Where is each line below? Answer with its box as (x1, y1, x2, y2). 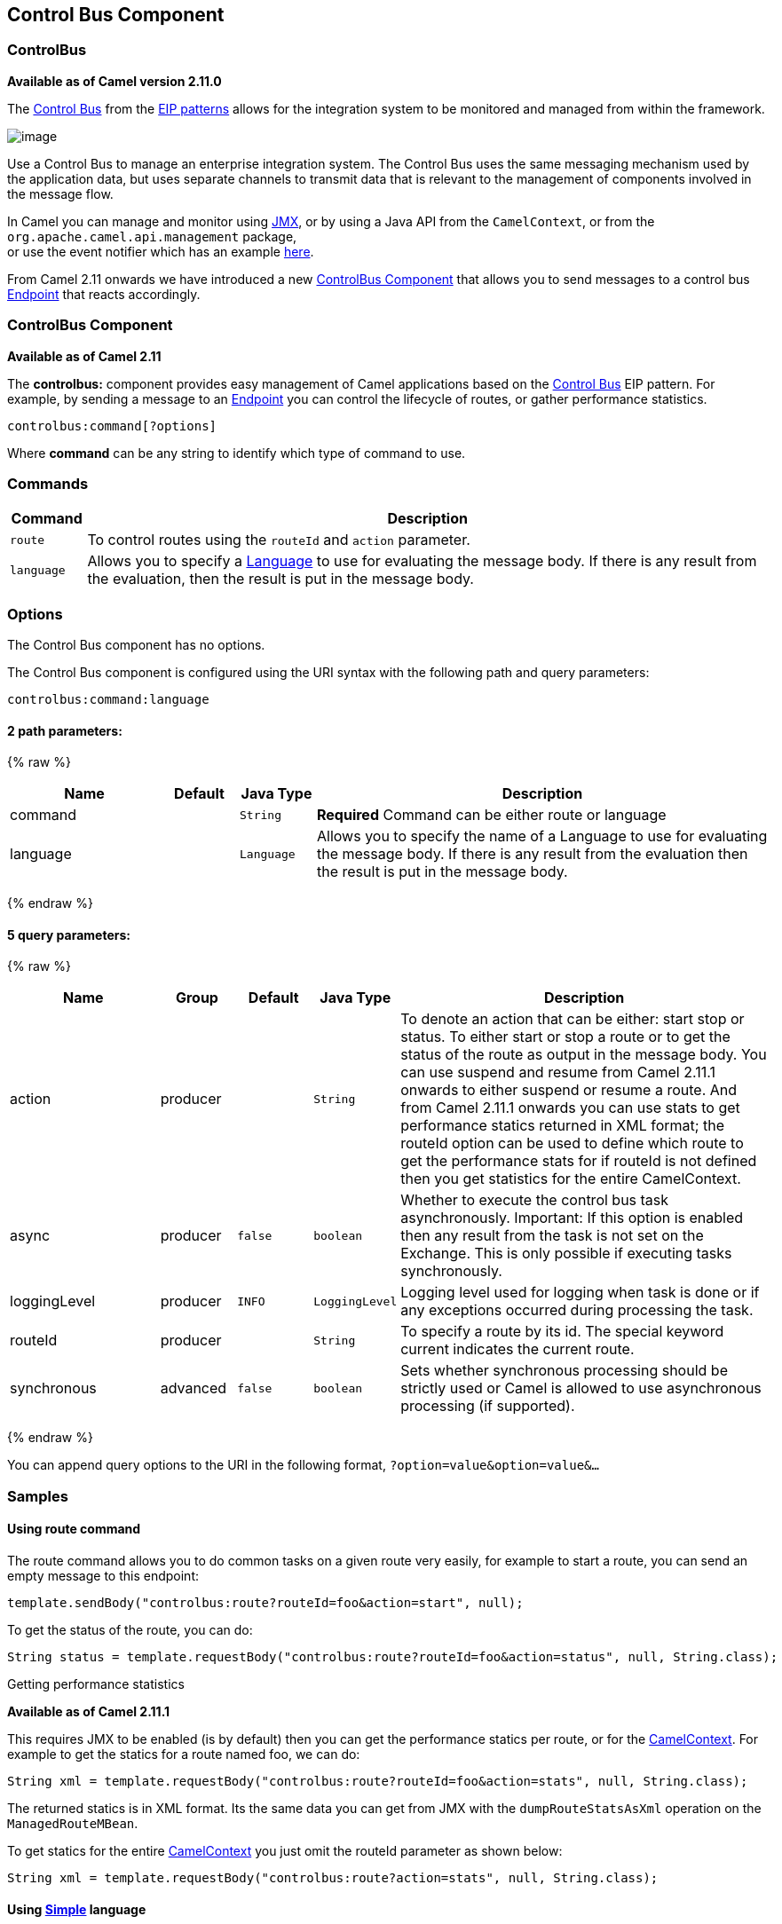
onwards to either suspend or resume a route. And (400, 1081, 738, 1100)
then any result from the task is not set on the (400, 1226, 704, 1245)
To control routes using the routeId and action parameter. (87, 531, 470, 549)
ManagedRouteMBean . (7, 1816, 138, 1832)
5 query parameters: (7, 927, 130, 942)
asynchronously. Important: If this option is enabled (400, 1209, 744, 1227)
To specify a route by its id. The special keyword (400, 1322, 724, 1341)
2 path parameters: (7, 722, 122, 738)
